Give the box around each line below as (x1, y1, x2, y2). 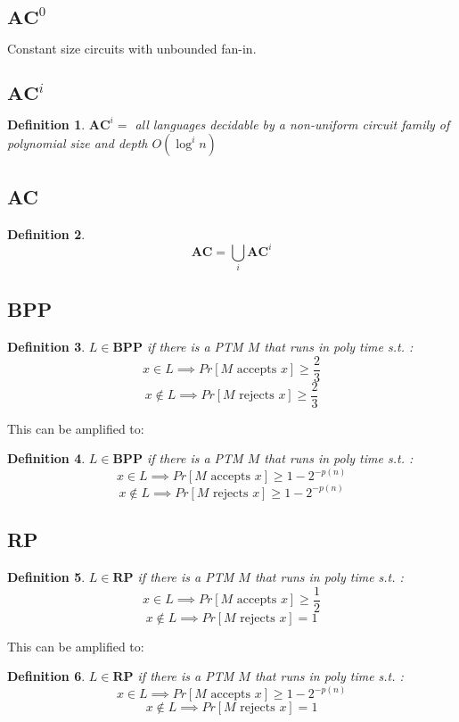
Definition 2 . (7, 224, 86, 243)
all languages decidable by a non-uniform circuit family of (135, 114, 450, 133)
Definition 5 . (7, 568, 86, 586)
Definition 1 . (7, 114, 86, 133)
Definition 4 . (7, 449, 86, 468)
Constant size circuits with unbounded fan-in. (7, 38, 257, 57)
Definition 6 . (7, 667, 86, 685)
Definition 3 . (7, 337, 86, 356)
